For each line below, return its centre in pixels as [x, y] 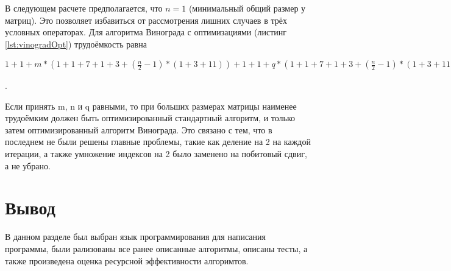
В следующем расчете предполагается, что [84, 8]
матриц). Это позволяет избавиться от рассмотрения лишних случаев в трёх [146, 20]
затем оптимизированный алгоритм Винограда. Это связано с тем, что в [139, 129]
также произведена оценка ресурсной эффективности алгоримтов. [127, 260]
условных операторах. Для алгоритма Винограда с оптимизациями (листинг [146, 32]
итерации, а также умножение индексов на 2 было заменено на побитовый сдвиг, [156, 154]
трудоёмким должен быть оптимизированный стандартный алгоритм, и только [150, 118]
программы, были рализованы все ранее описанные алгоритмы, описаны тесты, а [156, 248]
